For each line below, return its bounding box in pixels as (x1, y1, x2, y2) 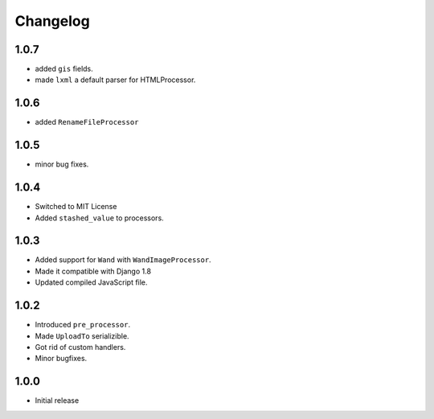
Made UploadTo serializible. (35, 331, 129, 341)
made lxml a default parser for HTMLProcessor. (35, 75, 196, 84)
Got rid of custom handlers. (35, 342, 126, 351)
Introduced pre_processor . (35, 320, 131, 330)
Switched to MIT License (35, 202, 117, 212)
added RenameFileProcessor (35, 117, 139, 127)
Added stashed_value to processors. (35, 213, 164, 223)
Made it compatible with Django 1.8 (35, 266, 152, 276)
